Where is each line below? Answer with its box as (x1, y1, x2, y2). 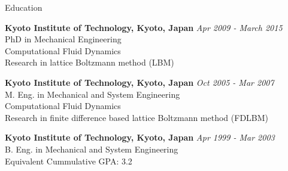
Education (5, 1, 43, 13)
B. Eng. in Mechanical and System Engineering (5, 142, 178, 155)
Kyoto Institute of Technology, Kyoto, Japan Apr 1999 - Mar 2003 (5, 131, 275, 144)
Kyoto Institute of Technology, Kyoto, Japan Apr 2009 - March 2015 (5, 21, 283, 33)
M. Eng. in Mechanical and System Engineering (5, 88, 180, 100)
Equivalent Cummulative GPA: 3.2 (5, 154, 132, 167)
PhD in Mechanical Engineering (5, 33, 122, 45)
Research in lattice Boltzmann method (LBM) (5, 56, 174, 69)
